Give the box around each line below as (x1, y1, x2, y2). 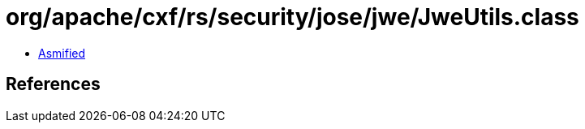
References (6, 74, 101, 95)
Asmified (38, 45, 86, 60)
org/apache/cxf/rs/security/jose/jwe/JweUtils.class (6, 3, 579, 31)
